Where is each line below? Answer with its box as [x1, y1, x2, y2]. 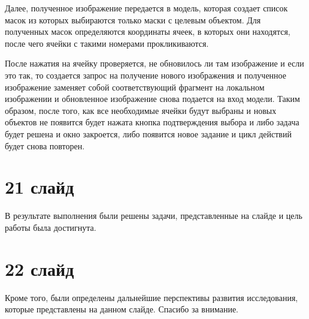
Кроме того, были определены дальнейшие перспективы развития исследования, [5, 291, 298, 303]
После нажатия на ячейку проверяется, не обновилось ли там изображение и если [5, 57, 304, 70]
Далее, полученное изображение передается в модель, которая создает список [5, 2, 288, 14]
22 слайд [5, 256, 74, 281]
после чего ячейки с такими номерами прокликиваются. [5, 37, 209, 49]
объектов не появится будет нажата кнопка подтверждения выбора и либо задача [5, 116, 299, 128]
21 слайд [5, 174, 74, 199]
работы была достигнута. [5, 221, 96, 233]
